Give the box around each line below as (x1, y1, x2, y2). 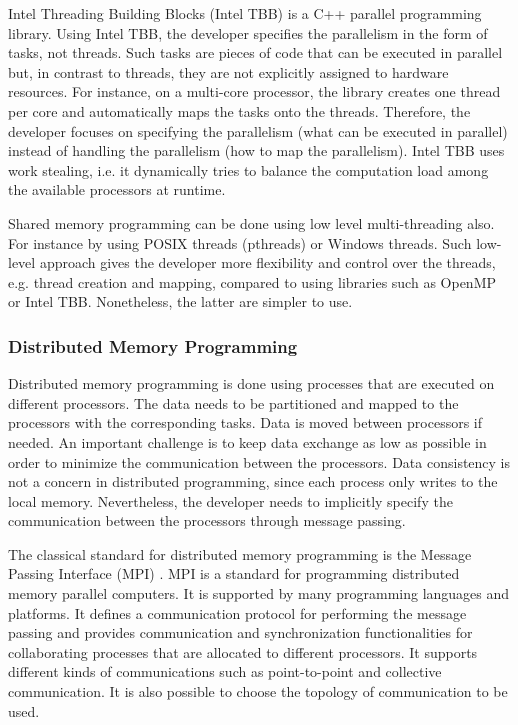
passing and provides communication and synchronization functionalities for (8, 622, 473, 643)
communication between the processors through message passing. (8, 510, 406, 531)
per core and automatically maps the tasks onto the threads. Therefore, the (8, 100, 471, 121)
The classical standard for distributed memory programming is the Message (8, 543, 472, 564)
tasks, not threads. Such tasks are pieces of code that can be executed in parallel (8, 42, 503, 63)
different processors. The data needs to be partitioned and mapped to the (8, 392, 459, 413)
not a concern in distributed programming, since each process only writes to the (8, 471, 498, 492)
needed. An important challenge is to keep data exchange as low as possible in (8, 431, 487, 452)
